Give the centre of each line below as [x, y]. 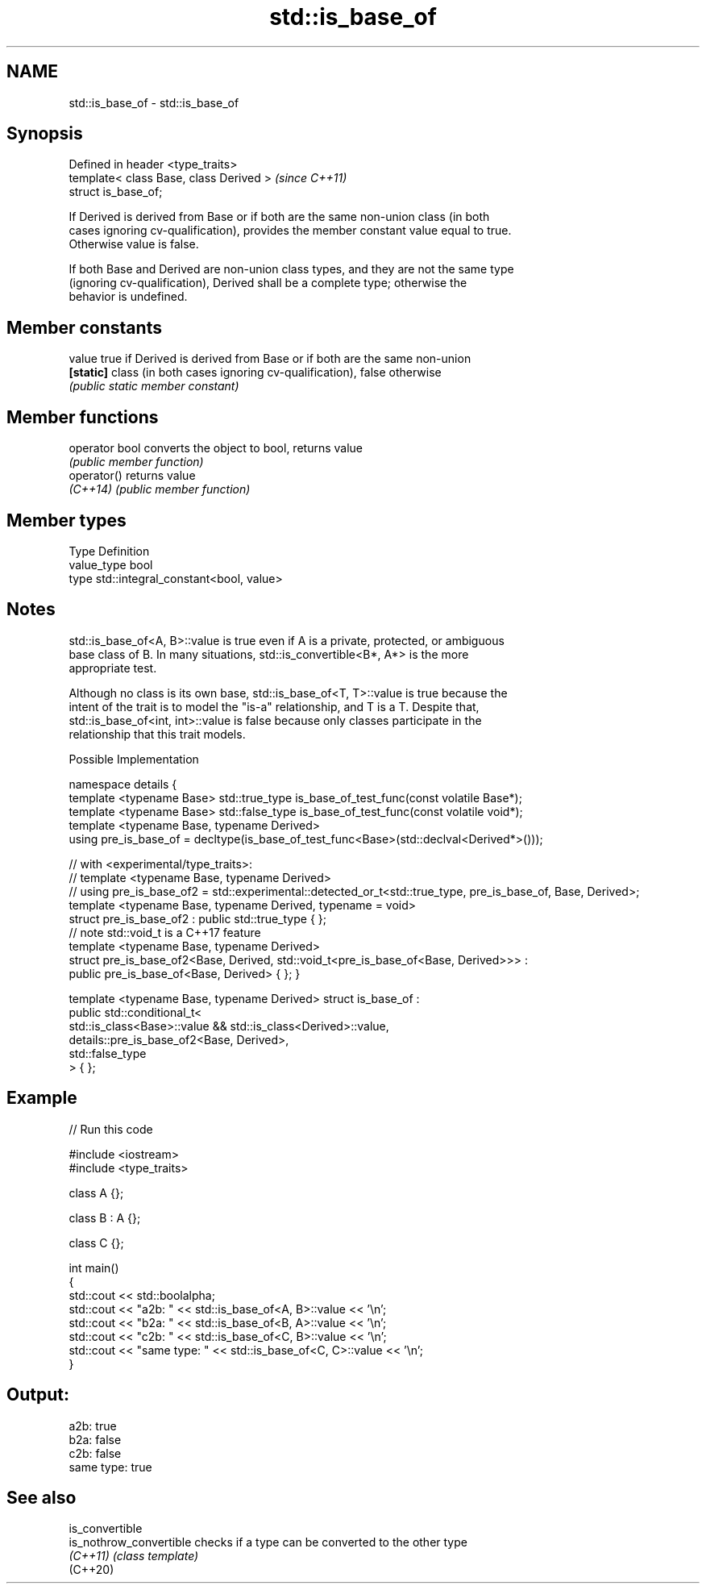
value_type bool [111, 564]
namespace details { [123, 784]
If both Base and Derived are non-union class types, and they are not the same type [291, 269]
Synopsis [45, 134]
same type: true [110, 1467]
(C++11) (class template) [134, 1556]
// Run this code [111, 1129]
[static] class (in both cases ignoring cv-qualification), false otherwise [255, 373]
